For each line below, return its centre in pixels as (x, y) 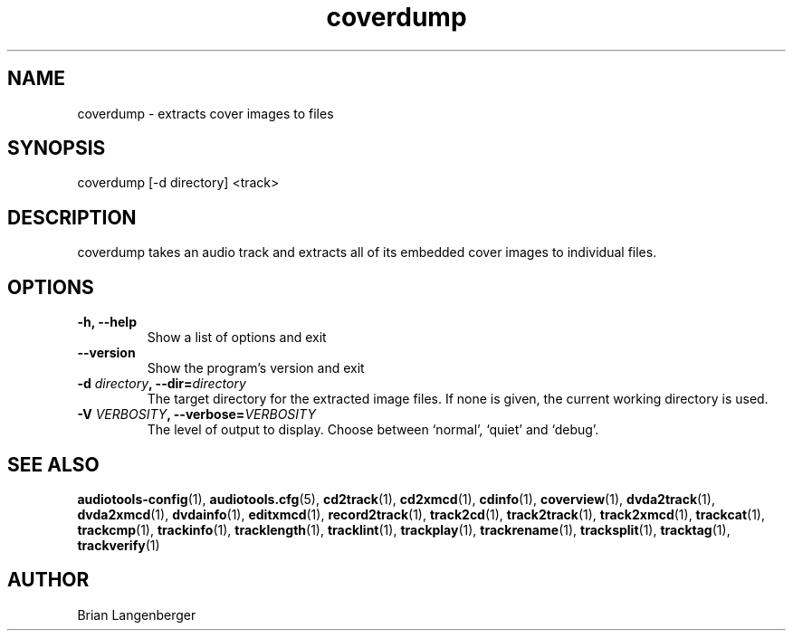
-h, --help (107, 322)
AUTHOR (48, 580)
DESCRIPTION (72, 217)
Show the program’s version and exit (256, 368)
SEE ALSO (53, 464)
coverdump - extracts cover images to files (205, 113)
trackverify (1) (119, 545)
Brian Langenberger (137, 614)
